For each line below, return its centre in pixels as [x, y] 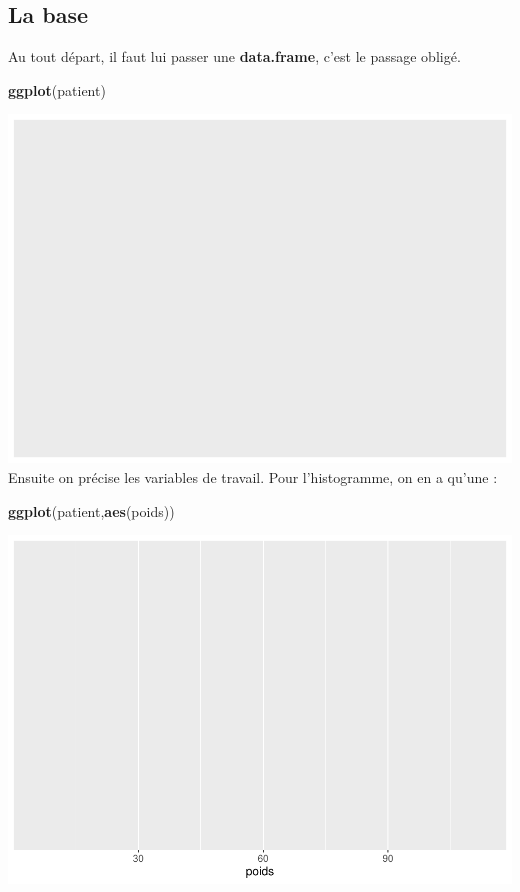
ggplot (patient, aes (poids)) [91, 510]
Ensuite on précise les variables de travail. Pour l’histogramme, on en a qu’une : [253, 476]
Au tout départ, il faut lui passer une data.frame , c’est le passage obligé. [234, 56]
